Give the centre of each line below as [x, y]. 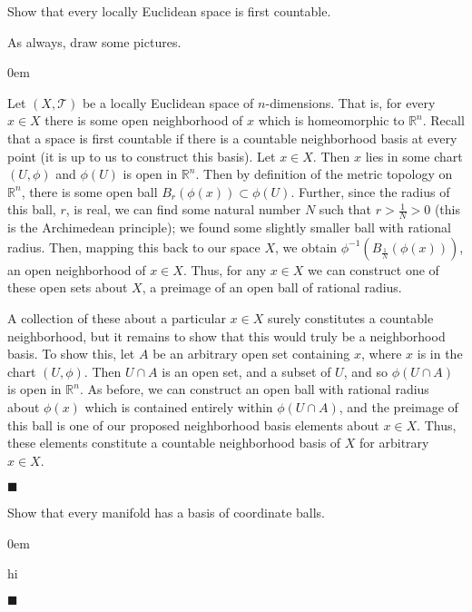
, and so [365, 371]
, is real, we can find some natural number [183, 209]
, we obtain [306, 247]
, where [382, 354]
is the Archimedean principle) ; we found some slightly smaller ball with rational [229, 227]
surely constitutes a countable [350, 317]
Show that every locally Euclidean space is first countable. [169, 11]
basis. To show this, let [71, 354]
